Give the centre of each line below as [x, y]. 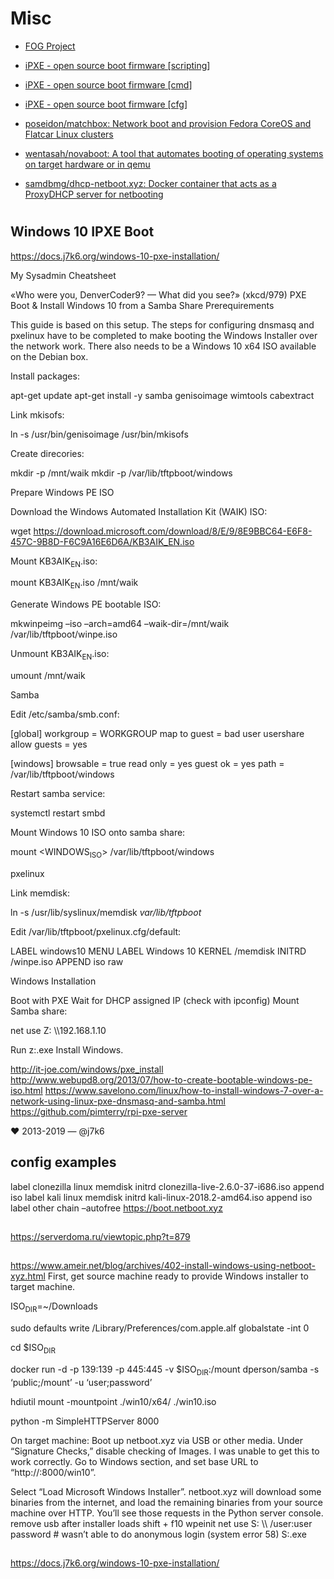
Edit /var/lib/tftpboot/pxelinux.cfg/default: [96, 931]
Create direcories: [47, 453]
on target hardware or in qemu [87, 164]
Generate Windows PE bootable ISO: [86, 604]
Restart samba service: [58, 793]
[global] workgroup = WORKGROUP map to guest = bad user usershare [157, 733]
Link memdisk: [40, 893]
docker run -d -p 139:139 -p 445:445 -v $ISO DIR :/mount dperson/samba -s [165, 1370]
